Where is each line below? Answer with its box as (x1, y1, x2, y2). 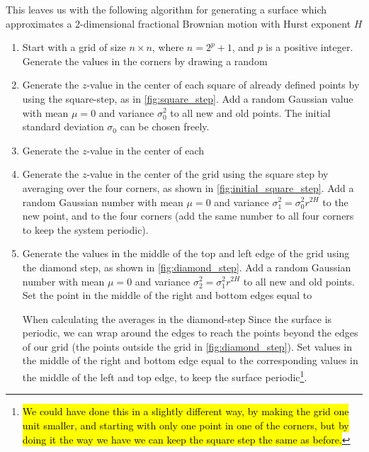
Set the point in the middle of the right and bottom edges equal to (22, 288, 312, 303)
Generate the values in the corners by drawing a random (22, 53, 268, 68)
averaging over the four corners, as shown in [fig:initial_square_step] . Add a (22, 180, 354, 195)
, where (152, 40, 184, 55)
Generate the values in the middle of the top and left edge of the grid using (22, 246, 350, 261)
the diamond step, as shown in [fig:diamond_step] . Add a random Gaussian (22, 259, 351, 274)
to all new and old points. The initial (170, 105, 331, 120)
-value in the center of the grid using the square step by (86, 166, 329, 181)
